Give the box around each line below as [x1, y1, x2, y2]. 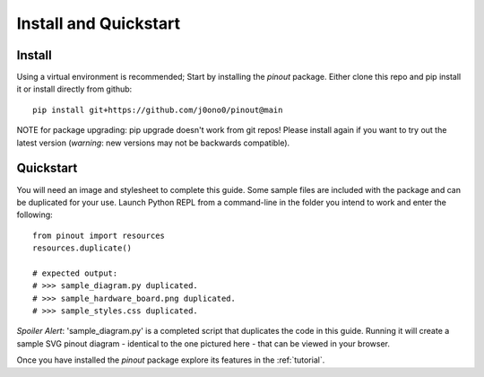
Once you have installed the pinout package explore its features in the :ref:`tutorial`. [16, 355, 325, 365]
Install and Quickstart [16, 13, 181, 33]
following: [16, 209, 53, 220]
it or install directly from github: [16, 83, 133, 94]
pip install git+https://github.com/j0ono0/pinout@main [32, 104, 283, 115]
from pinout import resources [32, 230, 166, 241]
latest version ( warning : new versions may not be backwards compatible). [16, 137, 290, 148]
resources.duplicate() [32, 243, 133, 253]
